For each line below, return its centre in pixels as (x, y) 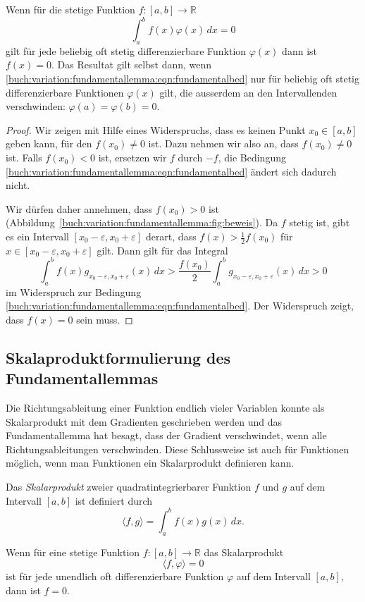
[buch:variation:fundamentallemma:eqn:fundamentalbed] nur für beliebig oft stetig (182, 79)
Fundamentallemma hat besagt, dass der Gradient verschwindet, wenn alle (166, 435)
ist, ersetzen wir (132, 158)
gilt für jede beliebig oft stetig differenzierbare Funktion (126, 50)
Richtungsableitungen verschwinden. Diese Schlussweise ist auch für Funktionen (178, 449)
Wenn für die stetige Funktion (70, 9)
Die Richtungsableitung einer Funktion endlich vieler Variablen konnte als (165, 408)
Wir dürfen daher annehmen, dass (79, 208)
